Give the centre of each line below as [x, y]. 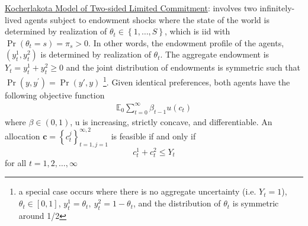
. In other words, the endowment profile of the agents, [186, 42]
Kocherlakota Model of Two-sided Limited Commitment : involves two [131, 8]
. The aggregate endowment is [215, 54]
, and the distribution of [177, 203]
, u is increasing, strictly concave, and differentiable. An [171, 121]
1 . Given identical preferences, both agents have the [196, 81]
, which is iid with [198, 31]
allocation [23, 136]
